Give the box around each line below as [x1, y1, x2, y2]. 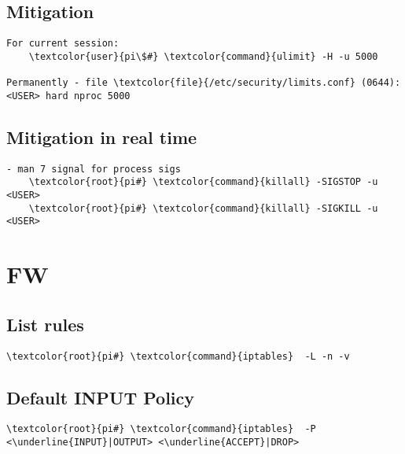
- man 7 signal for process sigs [6, 163, 181, 175]
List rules [6, 312, 84, 336]
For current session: [6, 38, 120, 50]
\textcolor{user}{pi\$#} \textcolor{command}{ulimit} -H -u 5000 [28, 50, 378, 62]
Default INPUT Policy [6, 385, 195, 409]
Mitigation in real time [6, 124, 197, 149]
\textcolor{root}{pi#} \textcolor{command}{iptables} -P [6, 423, 316, 435]
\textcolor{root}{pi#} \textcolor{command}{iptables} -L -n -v [6, 350, 350, 362]
